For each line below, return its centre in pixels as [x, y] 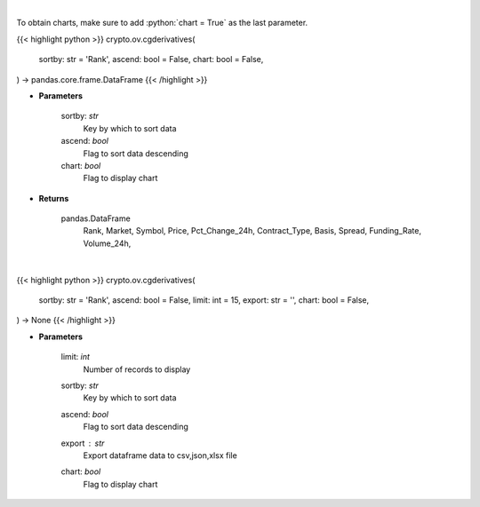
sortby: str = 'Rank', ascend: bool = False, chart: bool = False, [151, 59]
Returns [54, 198]
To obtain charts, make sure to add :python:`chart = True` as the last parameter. [162, 23]
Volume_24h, [107, 243]
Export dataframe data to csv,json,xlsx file [160, 455]
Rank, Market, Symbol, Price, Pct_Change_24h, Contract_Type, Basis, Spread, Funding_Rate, [252, 231]
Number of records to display [137, 369]
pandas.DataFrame [96, 218]
